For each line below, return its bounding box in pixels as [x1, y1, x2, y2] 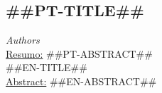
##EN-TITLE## [6, 60, 87, 75]
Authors [6, 32, 40, 47]
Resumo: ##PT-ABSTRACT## [6, 46, 153, 61]
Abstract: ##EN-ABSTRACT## [6, 73, 157, 88]
